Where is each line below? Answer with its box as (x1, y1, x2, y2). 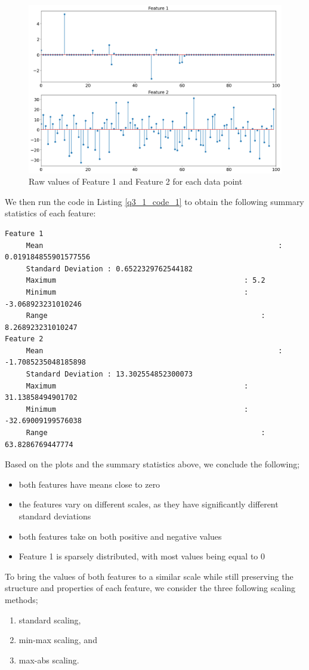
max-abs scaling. (18, 653, 79, 666)
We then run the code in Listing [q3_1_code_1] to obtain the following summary (5, 195, 304, 207)
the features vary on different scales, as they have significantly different (18, 498, 279, 510)
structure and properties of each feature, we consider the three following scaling (5, 582, 296, 594)
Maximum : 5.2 (26, 276, 265, 285)
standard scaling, (18, 613, 81, 626)
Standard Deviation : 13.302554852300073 (26, 370, 193, 379)
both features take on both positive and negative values (18, 530, 222, 542)
